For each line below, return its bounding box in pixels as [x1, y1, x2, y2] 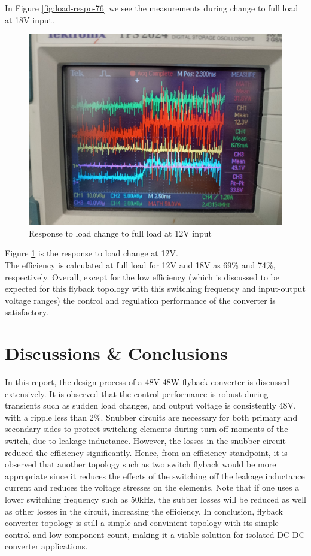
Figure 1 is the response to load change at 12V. [5, 247, 178, 259]
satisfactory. [5, 306, 48, 318]
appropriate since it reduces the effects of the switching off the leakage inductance [5, 469, 305, 482]
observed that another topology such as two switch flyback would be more [5, 458, 276, 470]
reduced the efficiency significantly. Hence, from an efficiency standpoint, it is [5, 446, 288, 458]
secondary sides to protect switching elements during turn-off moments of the [5, 422, 288, 435]
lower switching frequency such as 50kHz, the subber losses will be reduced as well [5, 493, 306, 505]
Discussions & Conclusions [5, 341, 228, 365]
